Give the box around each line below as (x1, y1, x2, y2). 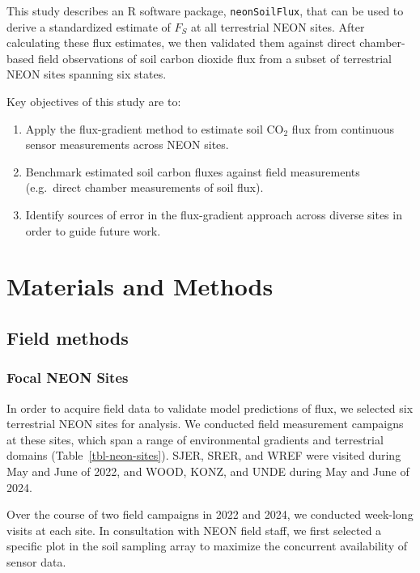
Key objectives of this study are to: (6, 93, 181, 110)
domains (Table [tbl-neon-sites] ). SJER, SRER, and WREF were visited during (6, 447, 401, 464)
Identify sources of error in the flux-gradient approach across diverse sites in (25, 206, 402, 223)
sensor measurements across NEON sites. (25, 136, 229, 153)
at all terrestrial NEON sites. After (190, 18, 365, 35)
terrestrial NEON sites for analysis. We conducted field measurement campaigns (6, 415, 404, 432)
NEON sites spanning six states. (6, 66, 167, 83)
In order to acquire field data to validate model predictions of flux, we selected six (6, 399, 414, 416)
